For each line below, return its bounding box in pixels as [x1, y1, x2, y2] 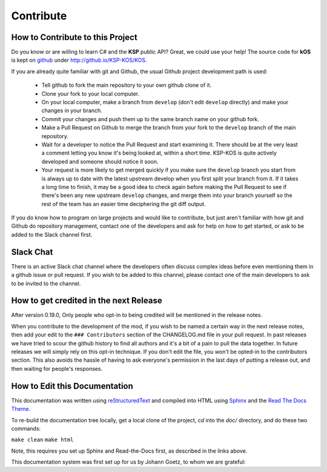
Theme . [11, 405, 30, 413]
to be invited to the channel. [11, 279, 81, 287]
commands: [11, 425, 41, 432]
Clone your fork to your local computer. [41, 90, 140, 97]
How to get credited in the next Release [11, 296, 163, 306]
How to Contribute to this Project [11, 32, 137, 42]
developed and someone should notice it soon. [41, 158, 159, 165]
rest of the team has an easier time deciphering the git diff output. [41, 200, 206, 207]
